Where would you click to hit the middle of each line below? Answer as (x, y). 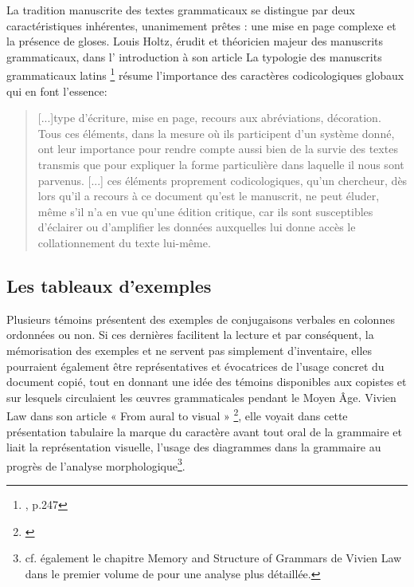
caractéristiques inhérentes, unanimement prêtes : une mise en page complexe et (201, 25)
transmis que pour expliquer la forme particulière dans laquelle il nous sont (221, 164)
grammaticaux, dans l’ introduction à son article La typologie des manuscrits (194, 56)
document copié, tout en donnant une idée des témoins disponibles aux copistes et (207, 382)
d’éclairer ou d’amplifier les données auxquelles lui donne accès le (197, 227)
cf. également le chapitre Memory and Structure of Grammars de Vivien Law (213, 558)
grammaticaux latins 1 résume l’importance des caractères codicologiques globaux (205, 74)
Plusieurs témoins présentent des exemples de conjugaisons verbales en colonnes (201, 319)
